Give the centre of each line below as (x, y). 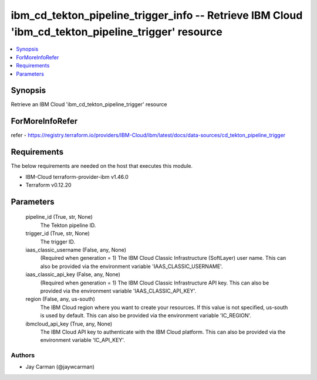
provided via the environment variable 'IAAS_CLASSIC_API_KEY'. (118, 291)
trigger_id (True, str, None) (58, 233)
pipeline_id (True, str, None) (59, 217)
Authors (23, 355)
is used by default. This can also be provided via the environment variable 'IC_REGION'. (146, 315)
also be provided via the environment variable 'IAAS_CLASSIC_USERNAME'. (131, 266)
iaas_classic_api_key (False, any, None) (73, 274)
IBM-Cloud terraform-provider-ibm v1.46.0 (77, 177)
